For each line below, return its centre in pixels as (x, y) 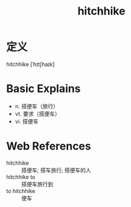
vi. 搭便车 (27, 121)
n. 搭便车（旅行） (37, 106)
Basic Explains (43, 89)
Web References (49, 146)
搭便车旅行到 (37, 184)
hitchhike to (21, 177)
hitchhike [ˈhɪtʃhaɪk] (30, 64)
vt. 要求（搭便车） (37, 114)
